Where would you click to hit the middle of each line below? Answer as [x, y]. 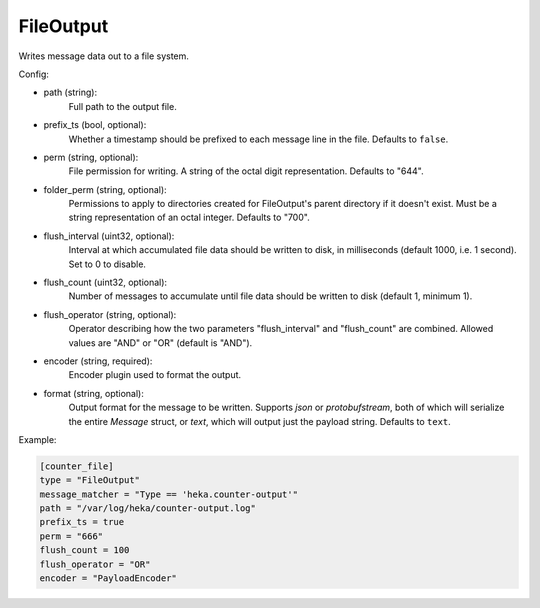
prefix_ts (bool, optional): [95, 125]
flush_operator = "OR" [95, 564]
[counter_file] [76, 466]
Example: [37, 439]
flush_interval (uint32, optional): [109, 236]
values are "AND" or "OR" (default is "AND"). [160, 342]
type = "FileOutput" [89, 480]
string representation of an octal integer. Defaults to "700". [189, 217]
